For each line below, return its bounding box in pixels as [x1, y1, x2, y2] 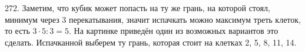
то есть [5, 25, 30, 37]
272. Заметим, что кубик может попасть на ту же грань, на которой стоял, [5, 2, 270, 13]
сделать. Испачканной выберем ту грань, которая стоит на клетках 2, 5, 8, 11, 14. [5, 36, 297, 48]
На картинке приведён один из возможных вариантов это [74, 25, 279, 37]
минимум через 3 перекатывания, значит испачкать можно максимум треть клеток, [5, 13, 301, 25]
